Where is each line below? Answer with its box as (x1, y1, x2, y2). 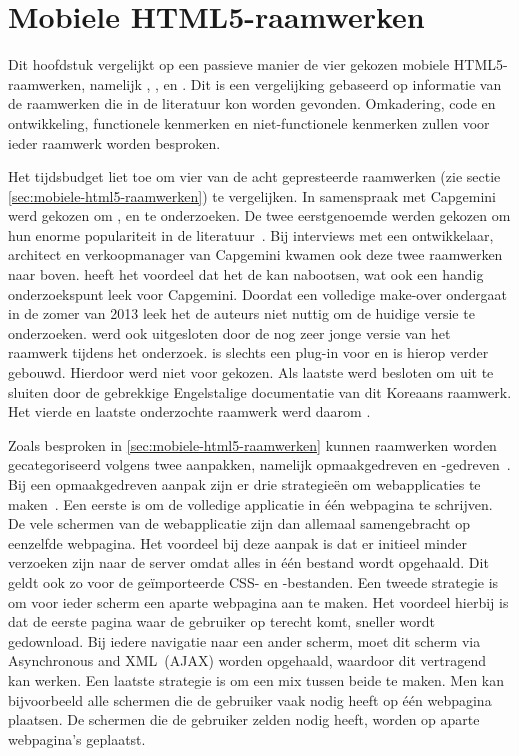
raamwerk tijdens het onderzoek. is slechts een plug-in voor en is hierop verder (8, 342, 489, 363)
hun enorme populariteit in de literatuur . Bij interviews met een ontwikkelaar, (8, 224, 494, 245)
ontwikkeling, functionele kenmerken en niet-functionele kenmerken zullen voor (8, 112, 490, 133)
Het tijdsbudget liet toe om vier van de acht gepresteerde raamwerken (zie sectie (8, 166, 501, 187)
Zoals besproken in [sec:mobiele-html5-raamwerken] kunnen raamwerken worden (8, 434, 497, 455)
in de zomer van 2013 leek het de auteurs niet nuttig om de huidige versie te (8, 303, 475, 324)
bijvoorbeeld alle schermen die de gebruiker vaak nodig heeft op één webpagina (8, 689, 492, 710)
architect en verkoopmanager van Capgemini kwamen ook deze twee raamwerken (8, 244, 503, 265)
